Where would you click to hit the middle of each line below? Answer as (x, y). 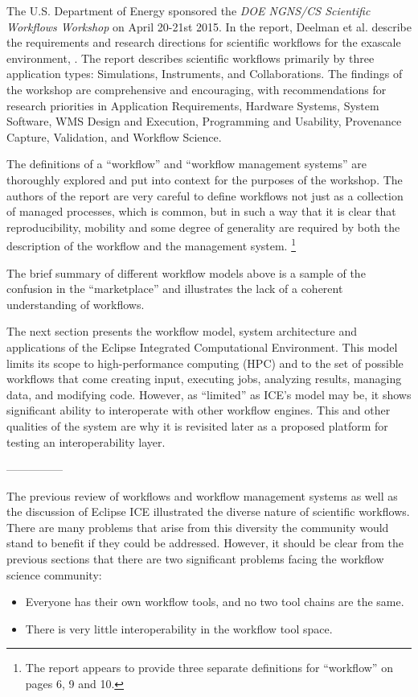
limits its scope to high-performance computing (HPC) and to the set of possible (205, 363)
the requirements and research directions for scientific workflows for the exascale (204, 42)
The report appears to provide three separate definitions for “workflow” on (209, 668)
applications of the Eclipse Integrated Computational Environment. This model (202, 346)
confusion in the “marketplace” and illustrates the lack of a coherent (175, 289)
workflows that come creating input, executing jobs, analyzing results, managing (204, 379)
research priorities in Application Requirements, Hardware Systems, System (193, 105)
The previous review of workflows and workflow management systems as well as (202, 495)
